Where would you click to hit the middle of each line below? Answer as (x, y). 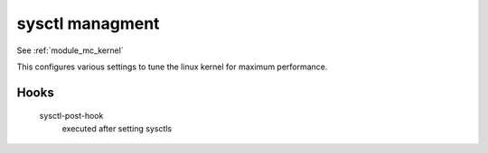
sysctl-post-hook (71, 116)
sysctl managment (88, 23)
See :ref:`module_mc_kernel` (70, 50)
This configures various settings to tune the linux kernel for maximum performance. (172, 67)
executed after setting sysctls (117, 128)
